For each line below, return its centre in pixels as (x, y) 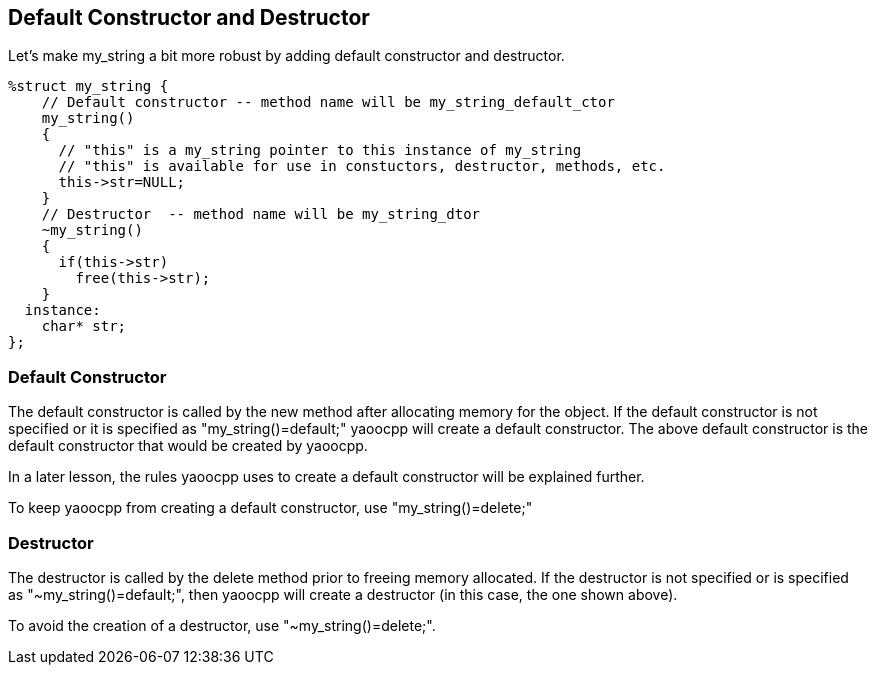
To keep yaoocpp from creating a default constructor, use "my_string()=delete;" (270, 508)
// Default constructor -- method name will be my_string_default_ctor (328, 102)
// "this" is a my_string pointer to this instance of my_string (320, 150)
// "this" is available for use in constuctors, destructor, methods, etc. (362, 166)
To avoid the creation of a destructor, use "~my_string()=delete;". (222, 625)
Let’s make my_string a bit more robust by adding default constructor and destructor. (286, 56)
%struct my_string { (88, 86)
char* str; (84, 326)
